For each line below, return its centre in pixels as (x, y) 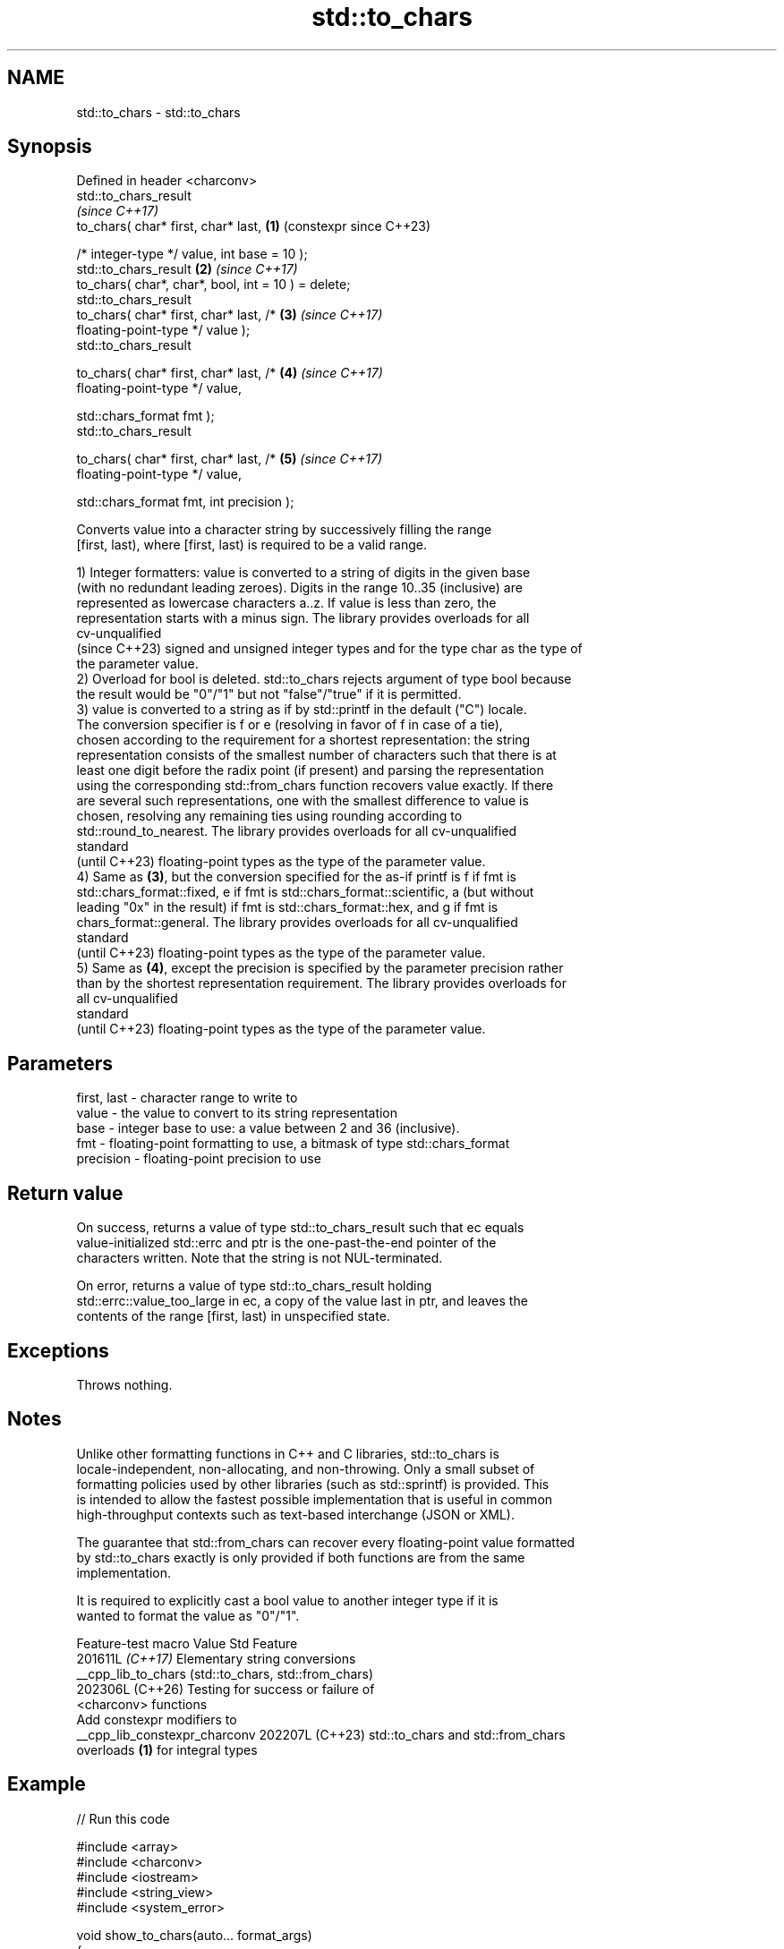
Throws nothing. (124, 1384)
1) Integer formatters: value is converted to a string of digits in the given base (303, 573)
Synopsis (50, 147)
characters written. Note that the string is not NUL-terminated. (260, 1258)
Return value (65, 1193)
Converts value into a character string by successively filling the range (284, 530)
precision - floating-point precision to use (199, 1159)
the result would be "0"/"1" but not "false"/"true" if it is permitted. (269, 694)
